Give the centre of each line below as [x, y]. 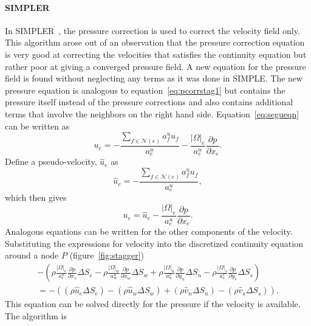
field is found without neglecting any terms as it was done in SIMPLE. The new [154, 78]
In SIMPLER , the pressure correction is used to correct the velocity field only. [152, 30]
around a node [32, 255]
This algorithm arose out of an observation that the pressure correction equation [155, 42]
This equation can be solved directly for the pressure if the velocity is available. [153, 304]
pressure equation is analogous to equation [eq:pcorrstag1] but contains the [145, 90]
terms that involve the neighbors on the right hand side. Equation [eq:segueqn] [152, 113]
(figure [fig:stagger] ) [107, 255]
